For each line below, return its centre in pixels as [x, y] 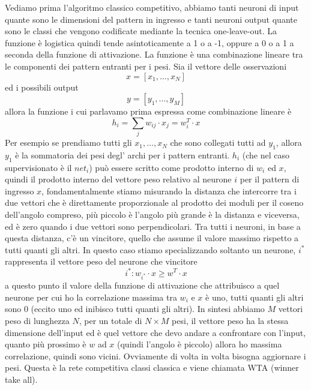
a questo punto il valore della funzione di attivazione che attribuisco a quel [142, 285]
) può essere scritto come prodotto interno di [171, 167]
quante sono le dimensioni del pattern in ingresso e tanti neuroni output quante [151, 19]
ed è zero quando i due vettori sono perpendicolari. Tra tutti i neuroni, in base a [153, 226]
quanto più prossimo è [46, 344]
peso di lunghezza [37, 321]
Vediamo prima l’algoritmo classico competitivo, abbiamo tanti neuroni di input [152, 7]
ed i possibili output [42, 87]
